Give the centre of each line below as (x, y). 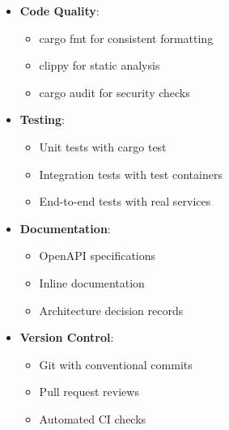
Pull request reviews (89, 392)
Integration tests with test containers (131, 174)
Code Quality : (59, 11)
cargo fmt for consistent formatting (126, 38)
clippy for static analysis (100, 65)
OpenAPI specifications (98, 255)
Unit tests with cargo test (103, 146)
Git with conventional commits (116, 364)
